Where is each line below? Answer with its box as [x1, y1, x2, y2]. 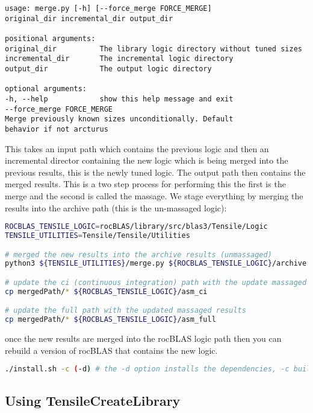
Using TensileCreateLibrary [5, 391, 181, 409]
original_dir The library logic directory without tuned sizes [5, 44, 302, 53]
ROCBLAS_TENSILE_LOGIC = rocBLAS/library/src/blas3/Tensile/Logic [5, 222, 268, 231]
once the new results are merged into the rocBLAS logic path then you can [5, 332, 282, 345]
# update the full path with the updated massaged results [5, 306, 246, 315]
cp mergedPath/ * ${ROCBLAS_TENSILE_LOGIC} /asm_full [5, 315, 216, 324]
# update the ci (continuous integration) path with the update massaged [5, 278, 307, 287]
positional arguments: [5, 34, 96, 43]
